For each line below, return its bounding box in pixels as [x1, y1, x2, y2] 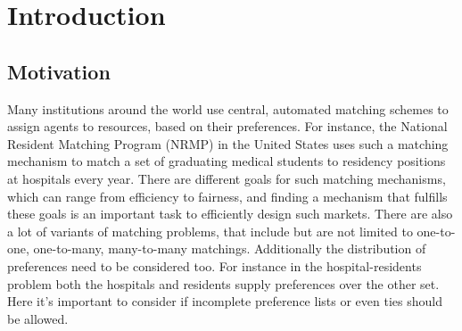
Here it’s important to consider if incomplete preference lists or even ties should [7, 292, 442, 310]
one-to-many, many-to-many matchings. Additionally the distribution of [33, 239, 426, 258]
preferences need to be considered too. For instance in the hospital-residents [7, 256, 422, 275]
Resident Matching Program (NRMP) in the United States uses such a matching [7, 134, 449, 153]
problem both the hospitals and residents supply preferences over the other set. [7, 274, 440, 293]
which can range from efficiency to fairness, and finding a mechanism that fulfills [7, 186, 448, 205]
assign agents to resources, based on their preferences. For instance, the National [7, 117, 448, 136]
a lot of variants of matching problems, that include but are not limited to [7, 221, 413, 240]
